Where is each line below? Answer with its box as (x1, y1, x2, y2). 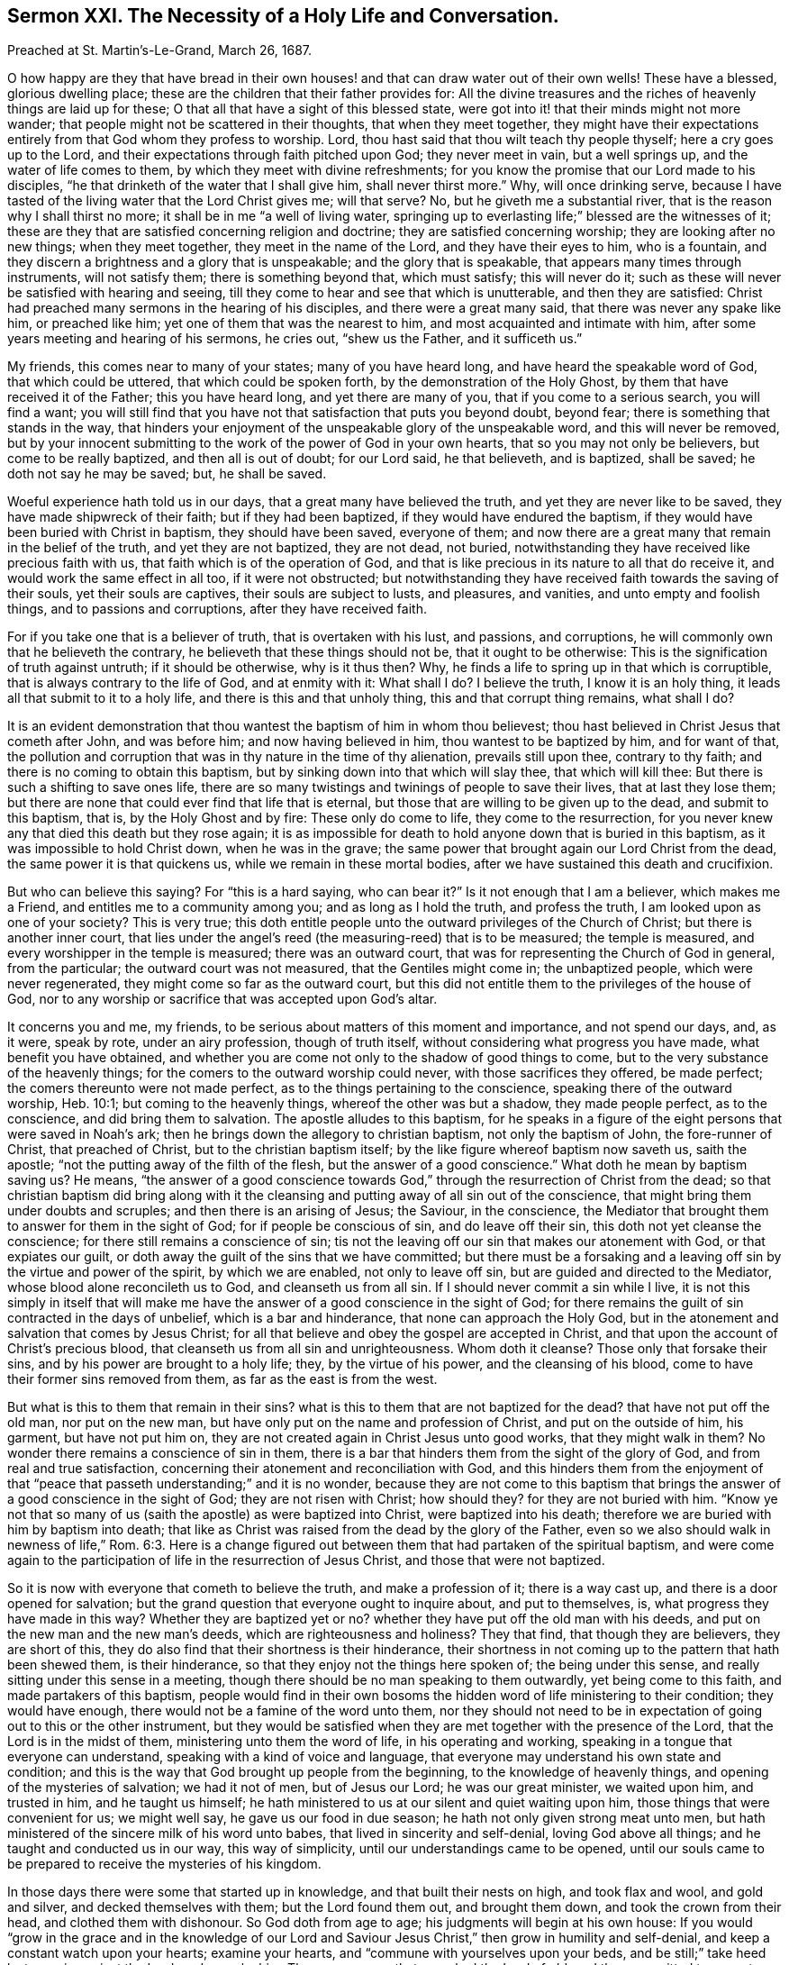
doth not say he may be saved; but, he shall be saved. (7, 466, 327, 482)
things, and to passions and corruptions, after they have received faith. (7, 601, 427, 617)
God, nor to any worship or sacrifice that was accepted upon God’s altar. (7, 991, 438, 1007)
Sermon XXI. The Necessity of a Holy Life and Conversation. (7, 5, 559, 27)
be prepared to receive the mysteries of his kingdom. (7, 1856, 322, 1872)
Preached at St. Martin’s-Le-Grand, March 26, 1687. (7, 42, 313, 59)
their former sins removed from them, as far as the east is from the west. (7, 1371, 438, 1387)
